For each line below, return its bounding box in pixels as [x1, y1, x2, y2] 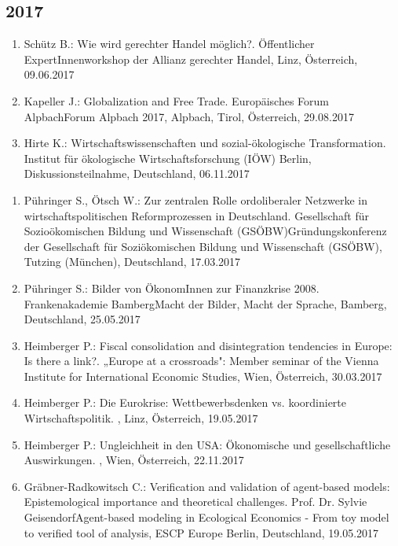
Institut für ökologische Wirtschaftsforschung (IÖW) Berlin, [24, 149, 312, 166]
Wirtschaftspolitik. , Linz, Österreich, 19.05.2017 [24, 410, 258, 426]
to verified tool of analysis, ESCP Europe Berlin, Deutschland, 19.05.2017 [24, 524, 379, 540]
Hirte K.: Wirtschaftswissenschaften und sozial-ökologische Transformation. [24, 135, 386, 151]
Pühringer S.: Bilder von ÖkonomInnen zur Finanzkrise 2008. [24, 279, 319, 296]
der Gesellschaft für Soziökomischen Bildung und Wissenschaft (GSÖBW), [24, 238, 382, 254]
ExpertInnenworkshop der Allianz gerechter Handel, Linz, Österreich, [24, 50, 358, 67]
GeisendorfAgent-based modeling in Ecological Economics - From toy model [24, 509, 389, 526]
